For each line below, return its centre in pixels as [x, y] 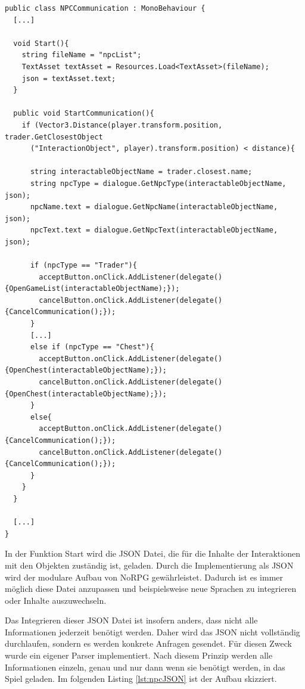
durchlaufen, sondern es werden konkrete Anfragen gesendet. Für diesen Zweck [148, 643]
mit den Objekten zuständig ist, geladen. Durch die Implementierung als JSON [149, 565]
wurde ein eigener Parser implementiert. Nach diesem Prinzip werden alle [139, 655]
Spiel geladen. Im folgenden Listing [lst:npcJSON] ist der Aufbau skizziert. [141, 679]
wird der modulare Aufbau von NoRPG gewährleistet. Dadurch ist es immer [144, 577]
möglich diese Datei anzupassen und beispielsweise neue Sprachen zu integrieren [151, 589]
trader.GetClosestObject [54, 137]
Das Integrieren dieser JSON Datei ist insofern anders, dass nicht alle [131, 620]
